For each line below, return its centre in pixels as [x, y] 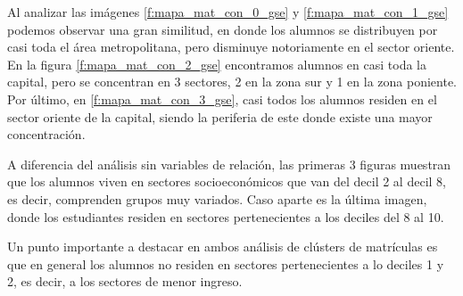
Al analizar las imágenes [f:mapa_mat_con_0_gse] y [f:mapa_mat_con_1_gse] [228, 12]
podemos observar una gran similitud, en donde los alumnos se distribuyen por [223, 29]
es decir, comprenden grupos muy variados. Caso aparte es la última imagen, [217, 198]
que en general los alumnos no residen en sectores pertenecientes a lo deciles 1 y [226, 263]
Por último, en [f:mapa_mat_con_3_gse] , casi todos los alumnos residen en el [222, 99]
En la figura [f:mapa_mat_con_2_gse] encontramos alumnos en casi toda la [217, 64]
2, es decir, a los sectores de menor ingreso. [125, 281]
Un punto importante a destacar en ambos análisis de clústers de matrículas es [223, 247]
